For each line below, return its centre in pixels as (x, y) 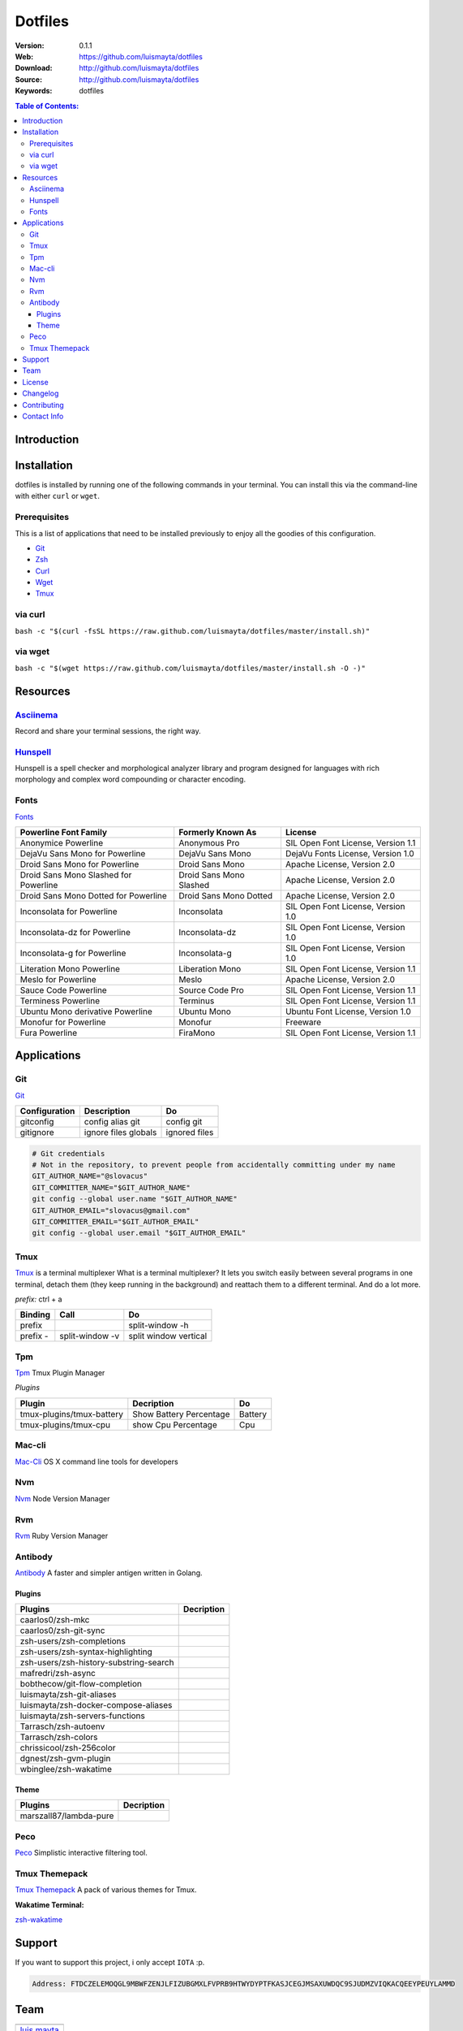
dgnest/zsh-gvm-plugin (65, 1759)
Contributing (43, 405)
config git (184, 1122)
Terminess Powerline (60, 1001)
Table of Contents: (47, 106)
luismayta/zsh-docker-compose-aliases (96, 1705)
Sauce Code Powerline (63, 990)
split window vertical (168, 1336)
